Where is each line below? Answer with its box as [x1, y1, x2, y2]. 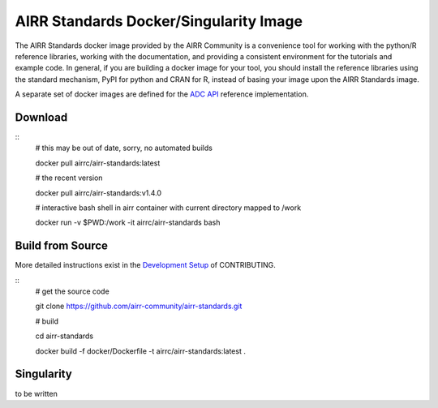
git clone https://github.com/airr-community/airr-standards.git [35, 301, 243, 311]
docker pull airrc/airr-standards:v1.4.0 [35, 187, 162, 198]
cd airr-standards [35, 331, 94, 341]
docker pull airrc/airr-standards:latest [35, 158, 161, 168]
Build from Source [15, 239, 109, 253]
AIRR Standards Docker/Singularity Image [15, 12, 303, 30]
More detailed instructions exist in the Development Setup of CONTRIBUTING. [15, 260, 276, 270]
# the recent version [35, 173, 103, 183]
